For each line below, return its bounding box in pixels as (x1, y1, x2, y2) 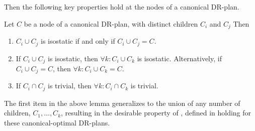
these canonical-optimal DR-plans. (4, 117, 110, 128)
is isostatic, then (48, 53, 98, 63)
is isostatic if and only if (41, 36, 115, 46)
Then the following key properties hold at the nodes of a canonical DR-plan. (4, 2, 239, 12)
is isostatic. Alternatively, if (137, 53, 222, 63)
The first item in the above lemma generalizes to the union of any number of (4, 97, 240, 108)
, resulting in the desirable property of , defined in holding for (61, 107, 251, 118)
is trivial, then (48, 80, 92, 91)
